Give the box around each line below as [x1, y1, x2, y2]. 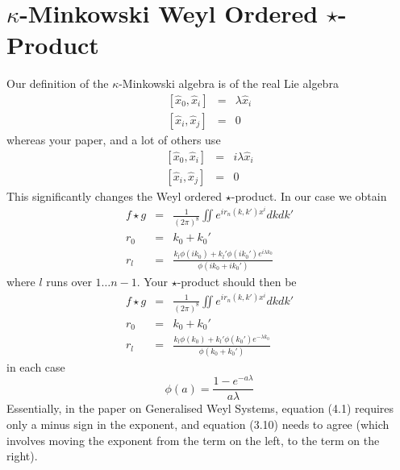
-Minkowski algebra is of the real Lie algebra [119, 75, 339, 92]
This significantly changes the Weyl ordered [6, 187, 223, 204]
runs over [46, 272, 92, 289]
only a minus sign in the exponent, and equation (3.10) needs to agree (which [6, 416, 390, 433]
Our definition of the [6, 75, 109, 92]
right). [6, 447, 38, 464]
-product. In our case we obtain [231, 187, 387, 204]
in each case [6, 358, 65, 375]
